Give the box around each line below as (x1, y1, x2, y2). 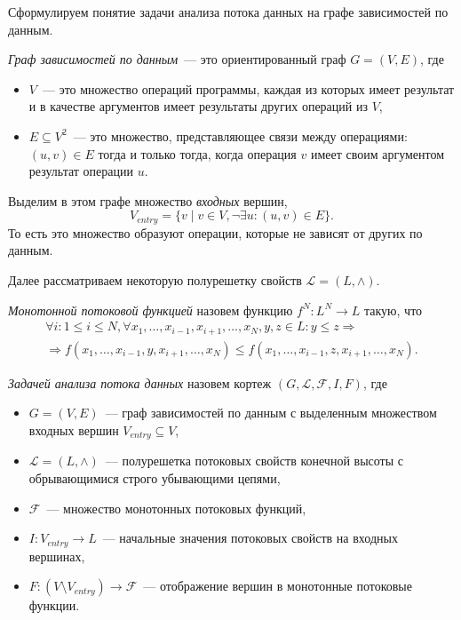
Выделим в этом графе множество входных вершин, (8, 191, 288, 210)
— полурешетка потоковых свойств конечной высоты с (105, 451, 403, 470)
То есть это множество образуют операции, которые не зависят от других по (8, 223, 423, 242)
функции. (28, 596, 80, 615)
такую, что (363, 300, 423, 319)
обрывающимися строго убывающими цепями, (28, 468, 281, 487)
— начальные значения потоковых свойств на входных (102, 529, 398, 547)
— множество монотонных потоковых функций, (46, 498, 306, 517)
